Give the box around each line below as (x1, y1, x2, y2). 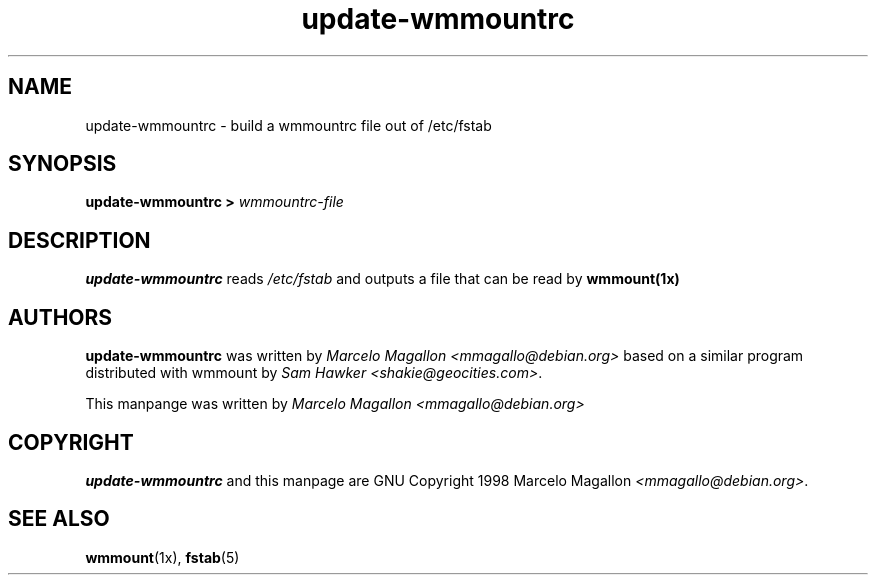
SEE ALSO (8, 506, 110, 532)
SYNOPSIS (8, 151, 117, 177)
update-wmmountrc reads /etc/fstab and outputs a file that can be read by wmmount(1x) (85, 270, 680, 288)
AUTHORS (8, 304, 113, 330)
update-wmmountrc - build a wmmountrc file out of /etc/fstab (85, 116, 492, 134)
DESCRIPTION (8, 227, 151, 253)
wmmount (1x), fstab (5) (85, 548, 240, 566)
